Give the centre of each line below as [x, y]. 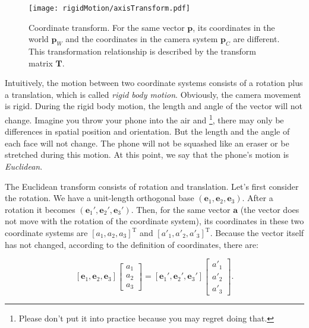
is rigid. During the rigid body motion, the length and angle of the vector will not [154, 106]
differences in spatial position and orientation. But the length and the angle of [147, 131]
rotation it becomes [40, 209]
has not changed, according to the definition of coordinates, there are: [132, 244]
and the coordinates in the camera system [142, 39]
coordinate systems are [46, 233]
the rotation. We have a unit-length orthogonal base [100, 198]
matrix [41, 63]
